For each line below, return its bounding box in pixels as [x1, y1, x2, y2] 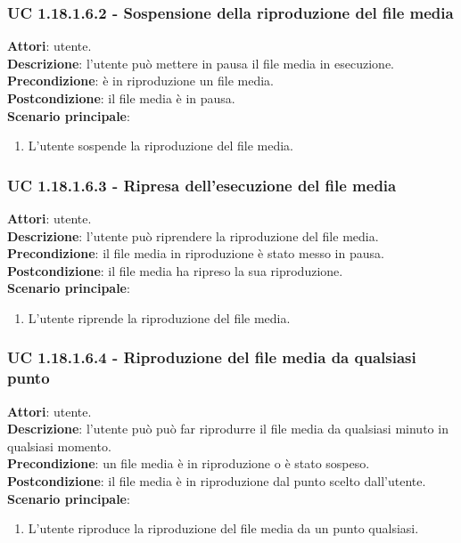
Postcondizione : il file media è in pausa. [7, 89, 235, 107]
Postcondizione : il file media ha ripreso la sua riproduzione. [7, 261, 343, 280]
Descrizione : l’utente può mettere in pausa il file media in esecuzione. [7, 53, 395, 72]
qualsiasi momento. [7, 436, 111, 455]
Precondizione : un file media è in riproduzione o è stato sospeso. [7, 454, 370, 473]
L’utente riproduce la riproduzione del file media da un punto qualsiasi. [28, 519, 419, 538]
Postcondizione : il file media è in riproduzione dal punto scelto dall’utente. [7, 472, 426, 490]
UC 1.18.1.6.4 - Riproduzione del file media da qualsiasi [7, 346, 416, 369]
